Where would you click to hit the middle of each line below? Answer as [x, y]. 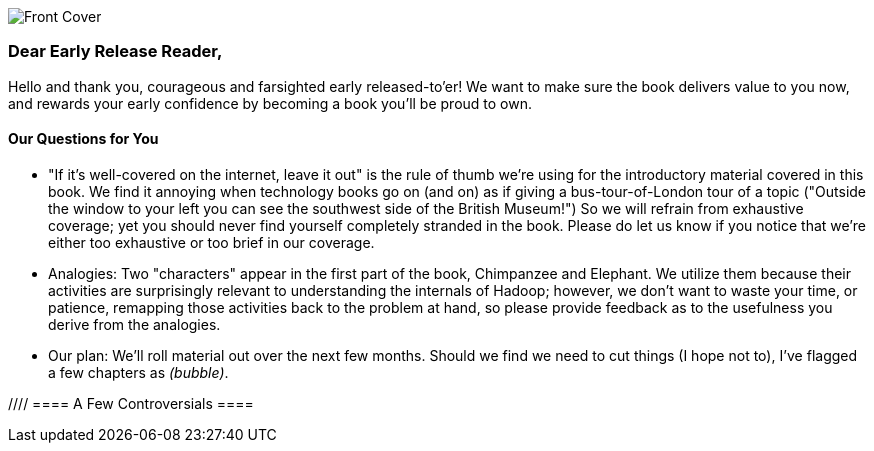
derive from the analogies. [134, 324]
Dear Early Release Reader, [115, 51]
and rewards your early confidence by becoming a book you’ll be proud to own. [270, 103]
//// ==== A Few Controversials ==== [131, 403]
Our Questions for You [83, 139]
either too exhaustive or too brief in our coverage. [211, 242]
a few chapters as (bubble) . [138, 372]
